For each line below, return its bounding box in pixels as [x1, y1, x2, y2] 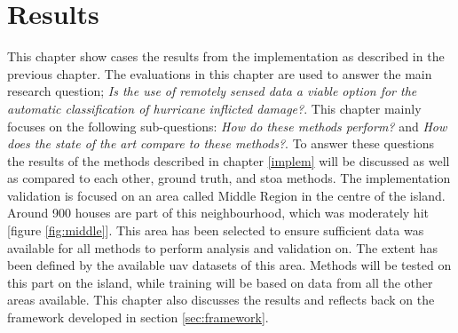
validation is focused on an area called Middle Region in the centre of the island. [7, 186, 446, 204]
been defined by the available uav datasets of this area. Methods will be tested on [7, 256, 452, 274]
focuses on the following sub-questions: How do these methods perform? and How [7, 116, 447, 135]
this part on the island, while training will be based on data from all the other [7, 273, 433, 291]
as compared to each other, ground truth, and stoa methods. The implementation [7, 169, 451, 187]
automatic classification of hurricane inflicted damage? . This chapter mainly [7, 99, 422, 117]
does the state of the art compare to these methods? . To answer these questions [7, 134, 435, 153]
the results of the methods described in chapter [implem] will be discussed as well [7, 151, 450, 170]
